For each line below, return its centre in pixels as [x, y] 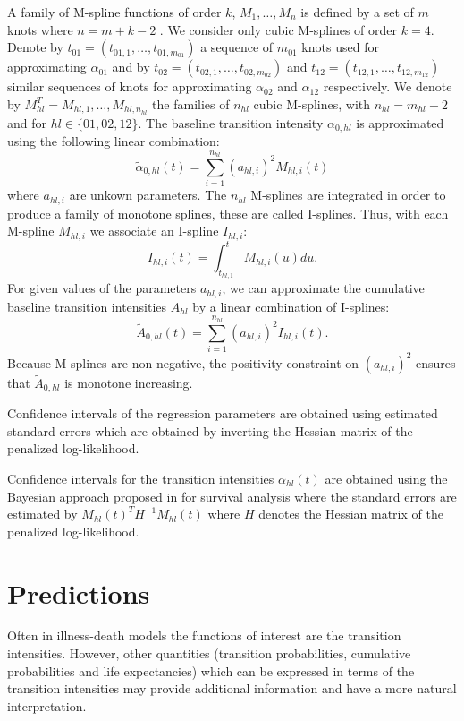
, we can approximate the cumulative [323, 288]
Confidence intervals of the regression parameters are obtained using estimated [223, 413]
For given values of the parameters [102, 288]
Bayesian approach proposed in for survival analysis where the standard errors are [232, 496]
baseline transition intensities [87, 306]
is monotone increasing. [129, 382]
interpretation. [47, 705]
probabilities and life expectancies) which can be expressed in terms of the [211, 670]
